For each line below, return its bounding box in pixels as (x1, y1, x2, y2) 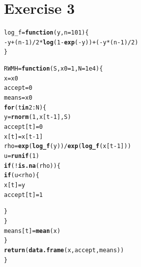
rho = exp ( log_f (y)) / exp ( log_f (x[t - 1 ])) (4, 143, 131, 150)
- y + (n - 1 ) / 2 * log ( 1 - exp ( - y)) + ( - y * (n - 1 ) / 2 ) (4, 38, 139, 46)
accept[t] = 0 (4, 123, 43, 131)
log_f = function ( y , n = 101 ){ (4, 29, 89, 37)
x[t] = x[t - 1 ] (4, 133, 43, 140)
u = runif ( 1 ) (4, 153, 39, 159)
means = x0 (4, 94, 33, 102)
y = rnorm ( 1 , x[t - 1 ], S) (4, 114, 71, 121)
